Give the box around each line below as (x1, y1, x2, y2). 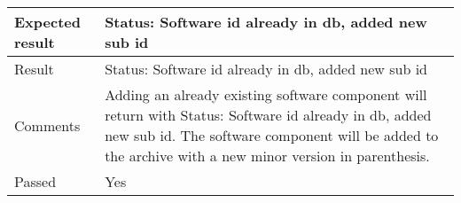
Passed (14, 171, 57, 191)
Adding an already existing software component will (105, 84, 427, 105)
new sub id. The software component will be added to (105, 125, 439, 145)
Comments (14, 114, 81, 136)
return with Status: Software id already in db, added (105, 105, 432, 125)
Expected (14, 12, 81, 32)
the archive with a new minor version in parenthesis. (105, 145, 430, 166)
